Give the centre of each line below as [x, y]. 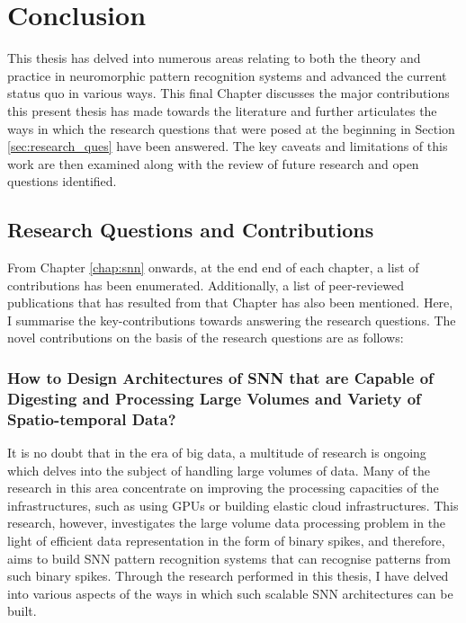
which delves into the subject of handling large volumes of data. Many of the [219, 470]
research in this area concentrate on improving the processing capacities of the [223, 488]
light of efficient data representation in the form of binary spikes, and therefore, [226, 541]
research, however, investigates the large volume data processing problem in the [227, 523]
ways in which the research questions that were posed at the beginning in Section [231, 128]
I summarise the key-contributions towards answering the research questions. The [232, 320]
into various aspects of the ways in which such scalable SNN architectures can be [230, 593]
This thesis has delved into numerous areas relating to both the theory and [214, 58]
